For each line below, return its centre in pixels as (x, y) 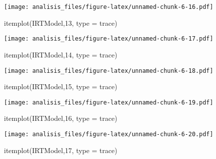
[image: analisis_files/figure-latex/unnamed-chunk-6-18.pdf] (109, 71)
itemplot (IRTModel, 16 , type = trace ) (61, 118)
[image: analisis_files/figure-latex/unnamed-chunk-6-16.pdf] (109, 7)
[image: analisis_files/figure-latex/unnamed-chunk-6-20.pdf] (109, 134)
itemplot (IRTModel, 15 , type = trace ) (61, 86)
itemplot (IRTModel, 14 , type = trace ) (61, 54)
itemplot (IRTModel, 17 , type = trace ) (61, 150)
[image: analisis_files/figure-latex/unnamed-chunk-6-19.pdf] (109, 102)
